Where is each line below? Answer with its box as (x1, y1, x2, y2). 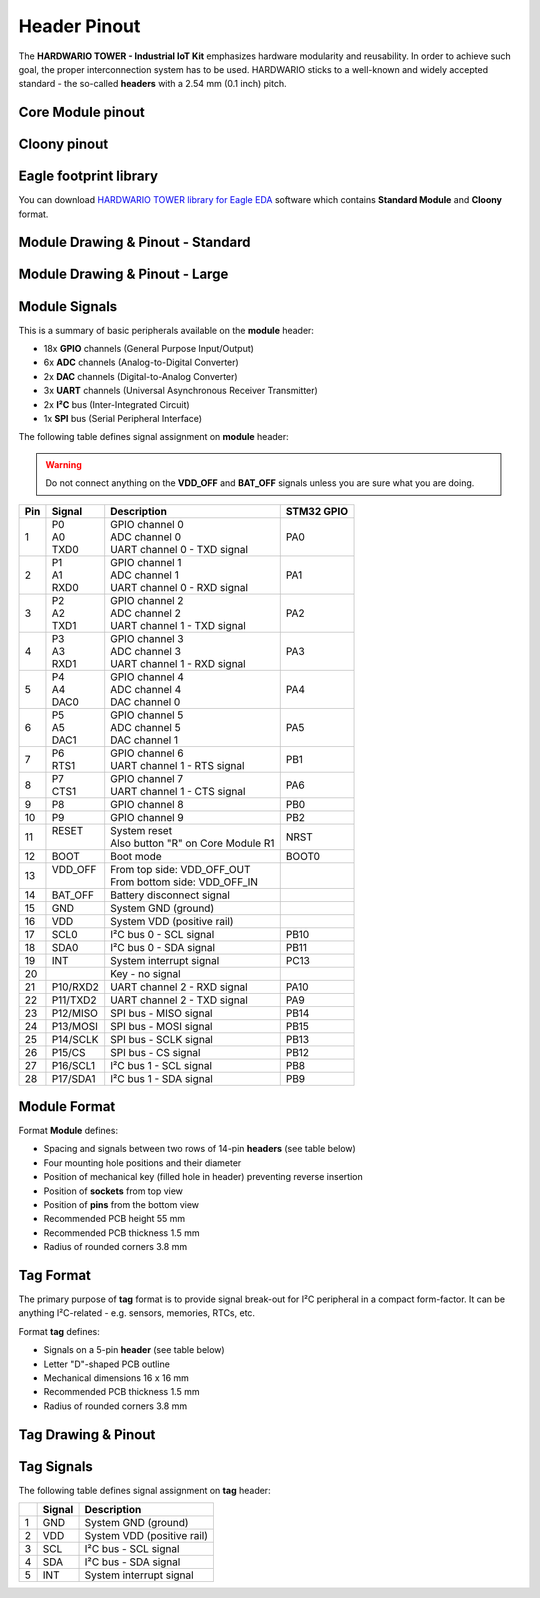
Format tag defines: (18, 1325, 100, 1337)
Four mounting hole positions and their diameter (43, 1156, 242, 1169)
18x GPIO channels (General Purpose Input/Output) (43, 342, 255, 354)
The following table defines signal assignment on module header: (18, 431, 289, 443)
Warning (45, 458, 82, 470)
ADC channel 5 (110, 720, 181, 734)
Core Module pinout (18, 104, 145, 121)
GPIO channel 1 (110, 555, 182, 569)
